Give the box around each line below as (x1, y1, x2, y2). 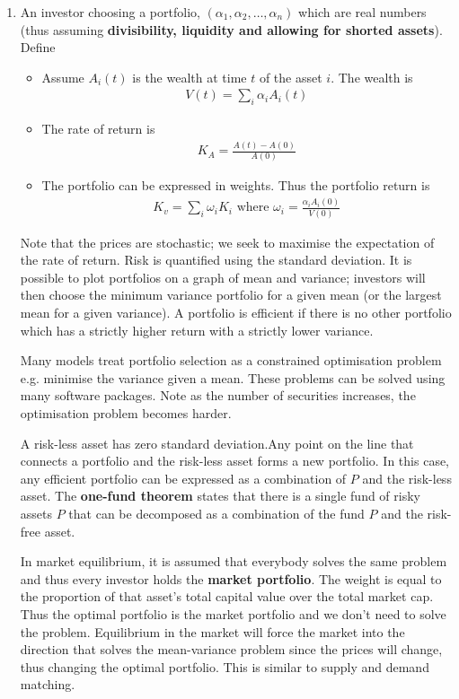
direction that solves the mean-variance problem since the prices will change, (20, 640, 443, 659)
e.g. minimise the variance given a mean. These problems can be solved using (20, 368, 446, 387)
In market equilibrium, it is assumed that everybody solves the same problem (20, 552, 447, 571)
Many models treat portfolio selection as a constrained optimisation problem (20, 351, 442, 370)
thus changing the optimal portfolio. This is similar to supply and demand (20, 657, 429, 676)
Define (20, 38, 56, 57)
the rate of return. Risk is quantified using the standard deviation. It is (20, 250, 412, 269)
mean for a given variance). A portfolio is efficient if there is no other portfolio (20, 303, 452, 322)
